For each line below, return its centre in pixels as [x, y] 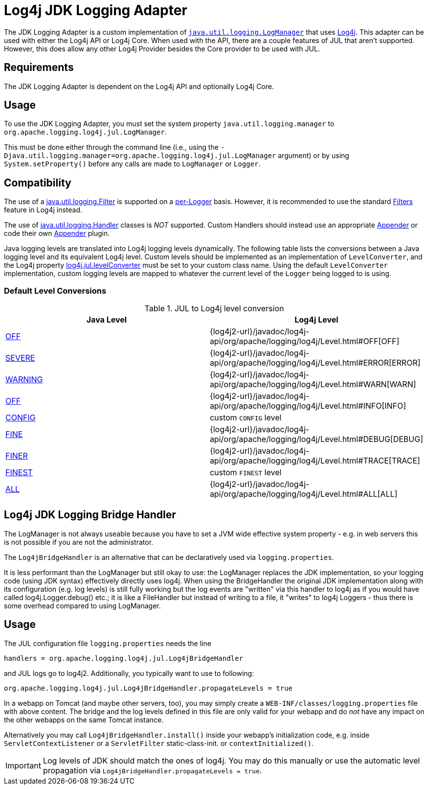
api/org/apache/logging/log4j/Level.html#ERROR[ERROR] [315, 363]
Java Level [107, 320]
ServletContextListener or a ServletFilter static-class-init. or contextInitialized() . [159, 743]
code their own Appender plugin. [57, 233]
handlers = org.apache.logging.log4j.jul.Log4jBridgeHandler [124, 658]
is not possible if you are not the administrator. [79, 542]
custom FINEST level [246, 473]
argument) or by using [314, 156]
